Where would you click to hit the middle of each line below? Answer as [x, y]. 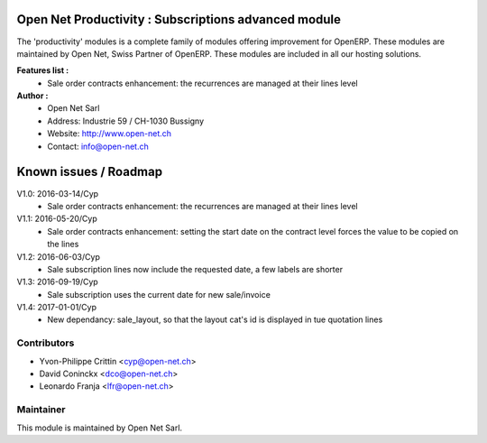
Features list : [43, 70]
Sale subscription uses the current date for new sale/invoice [159, 294]
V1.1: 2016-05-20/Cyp [57, 219]
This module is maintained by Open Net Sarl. [100, 428]
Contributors [46, 343]
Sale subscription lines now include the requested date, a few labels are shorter [195, 269]
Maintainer [41, 410]
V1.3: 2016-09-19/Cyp [57, 282]
